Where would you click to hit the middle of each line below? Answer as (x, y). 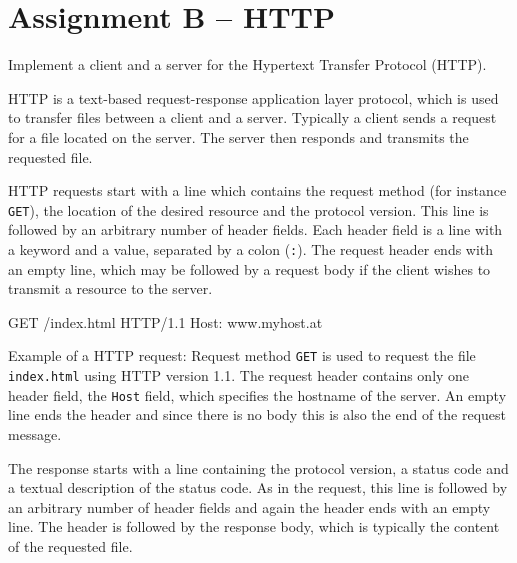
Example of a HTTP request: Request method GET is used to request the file (242, 355)
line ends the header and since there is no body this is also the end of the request (257, 414)
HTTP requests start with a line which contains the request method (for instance (257, 190)
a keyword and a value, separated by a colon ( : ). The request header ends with (251, 248)
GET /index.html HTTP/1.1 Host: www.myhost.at (165, 321)
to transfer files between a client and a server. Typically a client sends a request (252, 117)
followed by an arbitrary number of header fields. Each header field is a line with (255, 229)
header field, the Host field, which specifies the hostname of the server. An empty (257, 394)
